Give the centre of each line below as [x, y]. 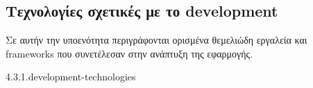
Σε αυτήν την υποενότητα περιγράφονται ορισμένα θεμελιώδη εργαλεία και [156, 40]
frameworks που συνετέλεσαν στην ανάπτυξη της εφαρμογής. [129, 53]
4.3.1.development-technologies [71, 77]
